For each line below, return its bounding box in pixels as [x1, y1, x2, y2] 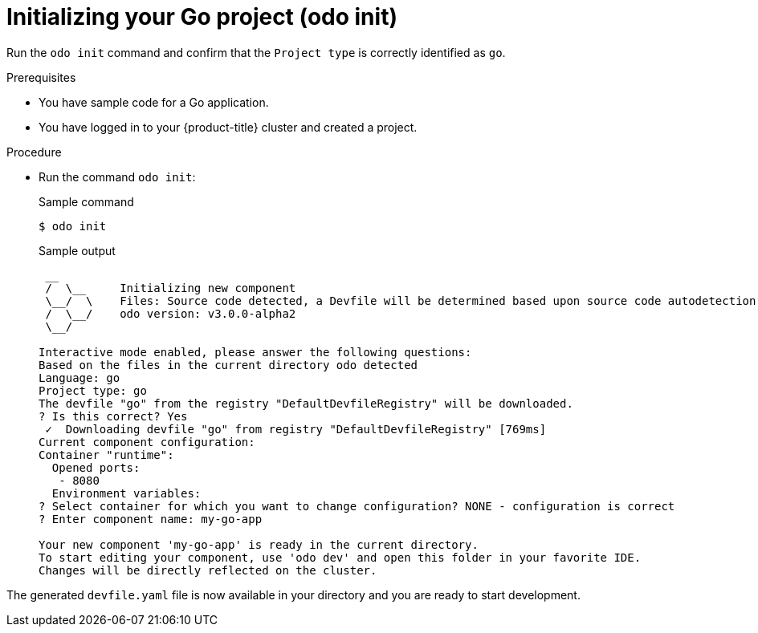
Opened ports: [51, 461, 141, 474]
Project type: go [39, 383, 147, 397]
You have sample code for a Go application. [39, 95, 269, 109]
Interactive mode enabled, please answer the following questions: [39, 345, 472, 359]
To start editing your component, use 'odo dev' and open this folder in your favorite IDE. [39, 550, 642, 564]
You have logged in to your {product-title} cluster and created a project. [39, 120, 418, 134]
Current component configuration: [39, 435, 255, 448]
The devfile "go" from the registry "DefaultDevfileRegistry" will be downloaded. [39, 396, 573, 410]
